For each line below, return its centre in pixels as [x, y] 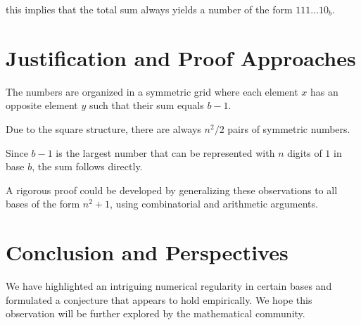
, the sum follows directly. [87, 166]
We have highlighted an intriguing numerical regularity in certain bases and [169, 286]
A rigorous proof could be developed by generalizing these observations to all [172, 190]
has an [324, 91]
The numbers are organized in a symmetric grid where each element [152, 91]
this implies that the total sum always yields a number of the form [149, 9]
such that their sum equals [146, 105]
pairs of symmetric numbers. [289, 128]
